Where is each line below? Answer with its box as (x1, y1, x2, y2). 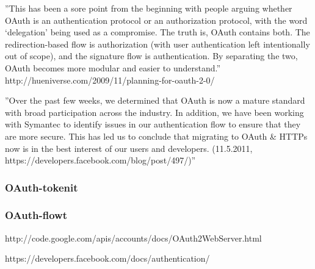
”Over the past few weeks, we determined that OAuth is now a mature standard (5, 94, 305, 107)
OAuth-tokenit (5, 179, 78, 195)
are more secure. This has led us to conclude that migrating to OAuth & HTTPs (5, 129, 308, 142)
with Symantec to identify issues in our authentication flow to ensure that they (5, 118, 301, 131)
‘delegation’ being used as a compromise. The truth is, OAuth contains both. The (5, 26, 310, 38)
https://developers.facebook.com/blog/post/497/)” (5, 154, 196, 167)
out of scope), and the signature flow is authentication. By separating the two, (5, 49, 298, 62)
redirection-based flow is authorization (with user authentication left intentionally (5, 37, 310, 50)
